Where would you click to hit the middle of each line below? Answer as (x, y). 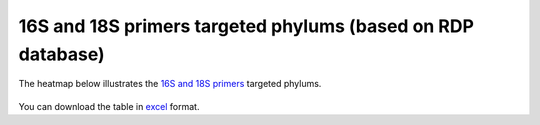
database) (61, 54)
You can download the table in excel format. (109, 106)
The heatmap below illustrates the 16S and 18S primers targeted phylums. (170, 84)
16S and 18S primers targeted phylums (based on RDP (246, 26)
